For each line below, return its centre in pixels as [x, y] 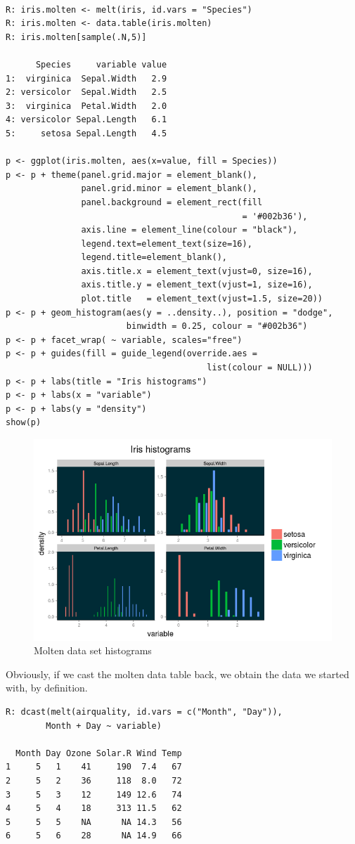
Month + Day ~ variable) [104, 726]
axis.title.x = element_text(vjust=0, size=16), [197, 271]
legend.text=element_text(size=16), [167, 244]
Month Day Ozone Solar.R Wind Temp [99, 753]
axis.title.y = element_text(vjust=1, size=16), [197, 285]
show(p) [24, 423]
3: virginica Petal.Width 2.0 [86, 106]
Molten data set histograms [93, 650]
